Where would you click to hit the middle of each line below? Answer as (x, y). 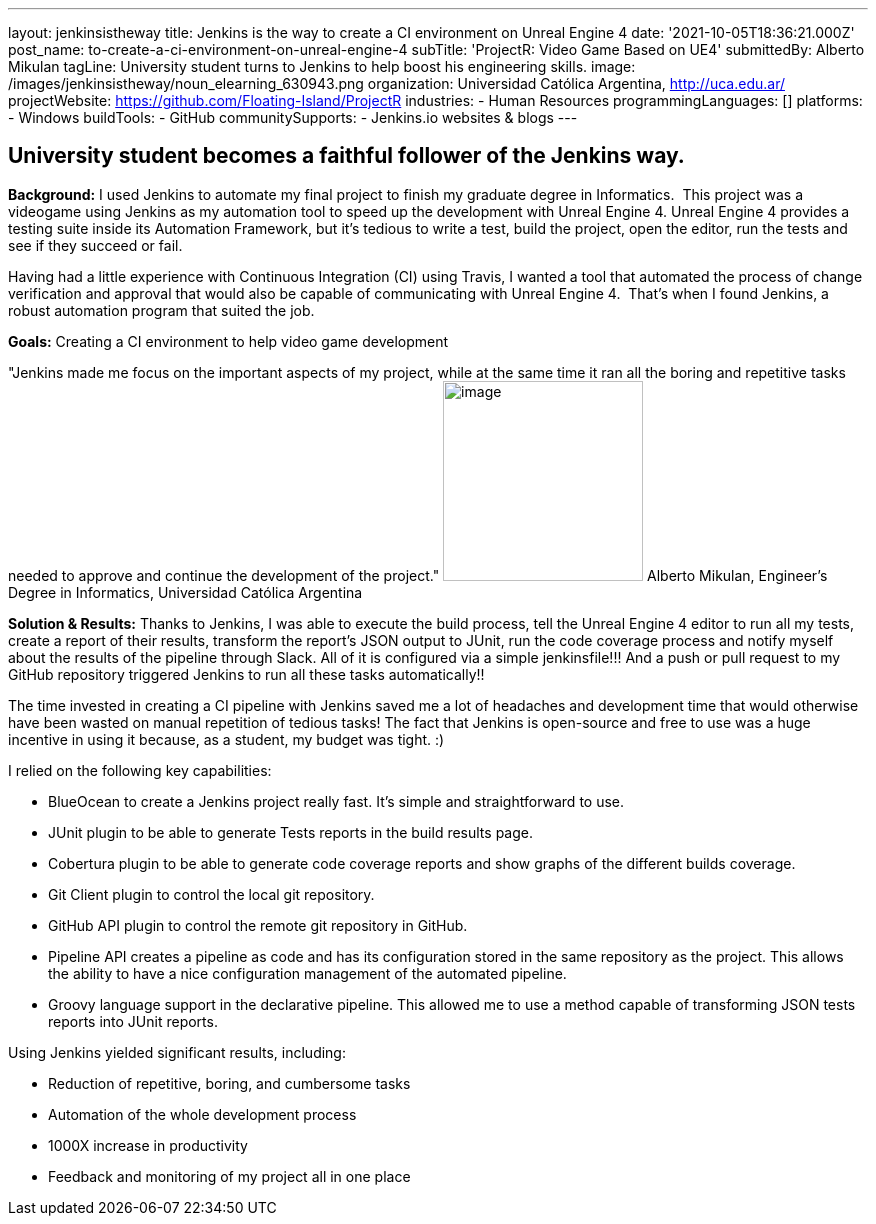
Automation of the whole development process (202, 1114)
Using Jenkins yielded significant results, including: (177, 1052)
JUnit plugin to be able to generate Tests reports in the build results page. (290, 832)
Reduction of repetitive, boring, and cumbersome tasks (229, 1083)
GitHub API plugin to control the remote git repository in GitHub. (258, 925)
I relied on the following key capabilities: (140, 770)
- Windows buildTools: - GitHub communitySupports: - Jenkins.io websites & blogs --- (293, 117)
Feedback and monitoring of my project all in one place (229, 1176)
